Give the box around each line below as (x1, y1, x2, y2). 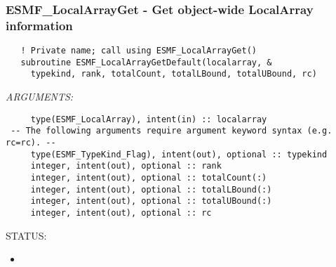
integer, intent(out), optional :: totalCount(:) (30, 172, 267, 183)
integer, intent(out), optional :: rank (30, 161, 222, 171)
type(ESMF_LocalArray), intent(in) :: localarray (30, 114, 267, 124)
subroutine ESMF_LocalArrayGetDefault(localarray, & (20, 57, 272, 67)
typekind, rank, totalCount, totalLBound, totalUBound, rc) (30, 69, 317, 79)
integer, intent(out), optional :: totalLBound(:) (30, 184, 272, 195)
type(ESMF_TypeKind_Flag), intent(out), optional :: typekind (30, 149, 328, 159)
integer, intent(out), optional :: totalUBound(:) (30, 196, 272, 207)
